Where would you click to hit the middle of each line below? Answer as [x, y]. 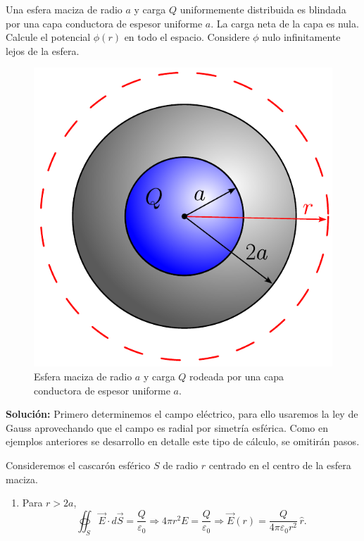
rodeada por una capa [237, 376]
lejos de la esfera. [43, 50]
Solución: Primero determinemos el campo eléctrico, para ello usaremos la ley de [182, 414]
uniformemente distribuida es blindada [263, 9]
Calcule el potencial [48, 37]
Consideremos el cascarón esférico [78, 465]
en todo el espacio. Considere [187, 37]
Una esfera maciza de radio [64, 9]
